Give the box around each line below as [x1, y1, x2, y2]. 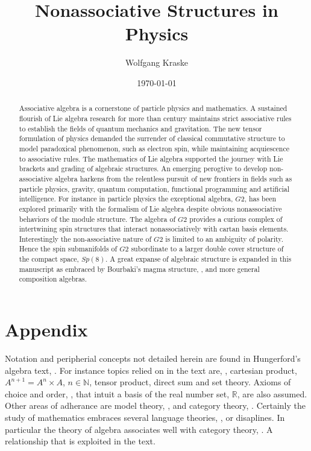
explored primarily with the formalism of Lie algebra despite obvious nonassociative [19, 203, 282, 213]
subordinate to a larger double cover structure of [131, 244, 284, 254]
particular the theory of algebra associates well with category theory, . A [5, 423, 273, 435]
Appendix [5, 317, 88, 342]
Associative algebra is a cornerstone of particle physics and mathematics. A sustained [19, 103, 287, 113]
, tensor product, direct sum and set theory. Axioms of [89, 376, 291, 388]
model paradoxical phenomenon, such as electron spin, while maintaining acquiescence [19, 143, 290, 153]
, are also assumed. [237, 387, 307, 400]
